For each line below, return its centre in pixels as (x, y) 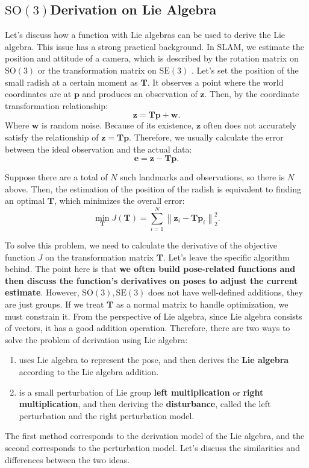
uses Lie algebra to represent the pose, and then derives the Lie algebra (154, 360)
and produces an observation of (140, 94)
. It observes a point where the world (215, 82)
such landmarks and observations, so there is (202, 177)
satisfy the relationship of (52, 137)
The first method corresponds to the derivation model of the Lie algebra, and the (155, 436)
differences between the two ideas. (67, 459)
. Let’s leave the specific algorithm (226, 257)
